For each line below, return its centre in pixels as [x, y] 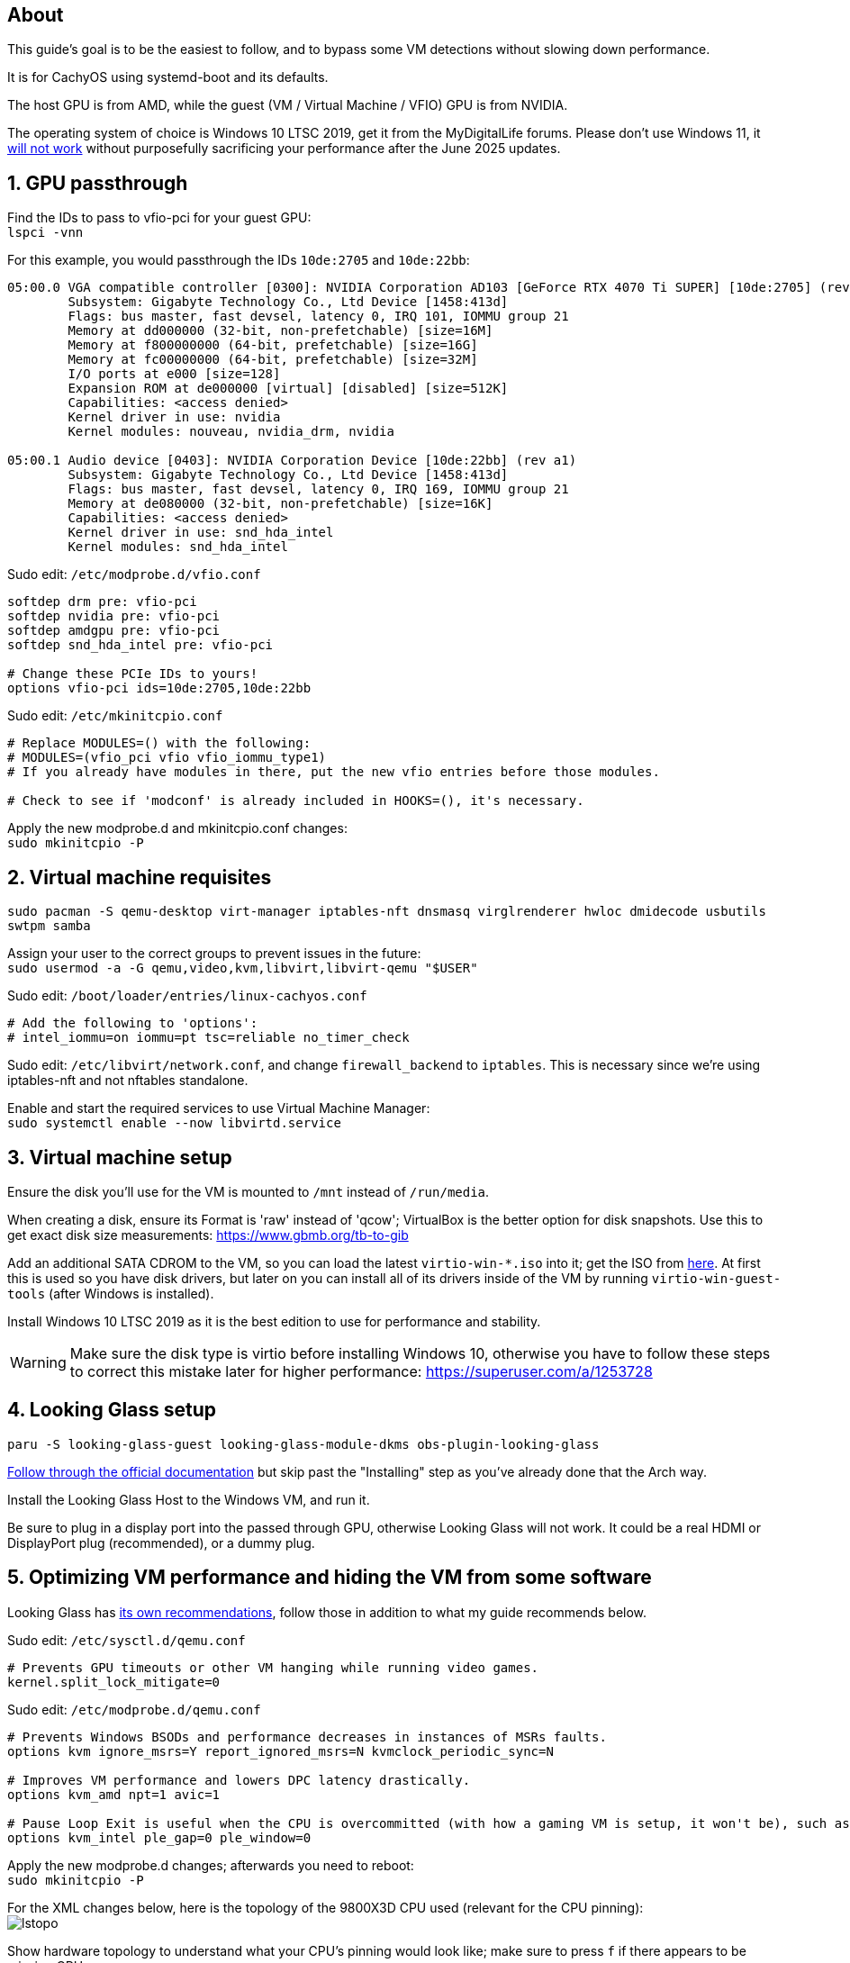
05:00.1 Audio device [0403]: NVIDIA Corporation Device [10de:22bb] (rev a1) [292, 461]
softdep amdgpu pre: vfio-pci [114, 631]
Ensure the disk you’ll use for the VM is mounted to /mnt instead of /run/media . [249, 1191]
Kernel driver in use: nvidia [174, 417]
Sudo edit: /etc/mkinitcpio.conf [115, 716]
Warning [38, 1362]
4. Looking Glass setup [112, 1410]
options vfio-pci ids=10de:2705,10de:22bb [159, 688]
